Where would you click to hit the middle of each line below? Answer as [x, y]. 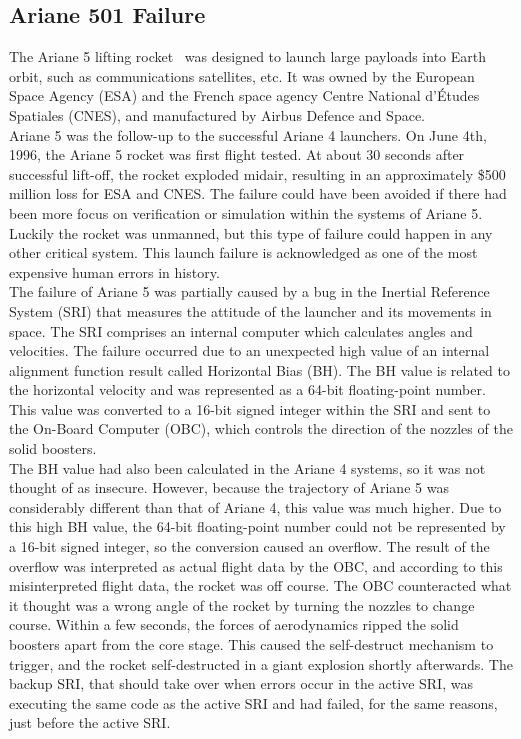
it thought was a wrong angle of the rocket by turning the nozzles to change [242, 604]
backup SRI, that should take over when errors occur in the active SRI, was [241, 683]
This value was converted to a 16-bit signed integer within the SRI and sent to [250, 408]
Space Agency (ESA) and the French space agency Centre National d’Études [244, 95]
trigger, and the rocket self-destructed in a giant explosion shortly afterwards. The [261, 663]
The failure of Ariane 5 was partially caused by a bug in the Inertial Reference [249, 291]
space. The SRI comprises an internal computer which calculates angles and [241, 330]
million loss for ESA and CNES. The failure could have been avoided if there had [258, 193]
